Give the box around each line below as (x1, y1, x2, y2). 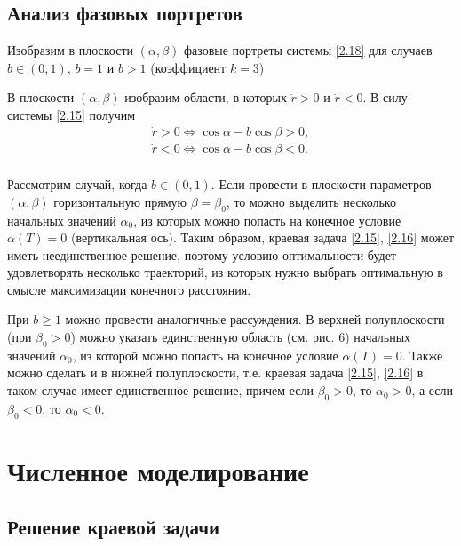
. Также (401, 345, 443, 364)
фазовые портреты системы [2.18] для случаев (183, 41, 433, 59)
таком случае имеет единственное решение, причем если (7, 381, 314, 400)
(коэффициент (150, 58, 227, 76)
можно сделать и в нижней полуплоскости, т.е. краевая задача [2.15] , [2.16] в (7, 363, 424, 382)
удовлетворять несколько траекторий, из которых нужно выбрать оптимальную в (7, 263, 443, 281)
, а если (411, 381, 454, 400)
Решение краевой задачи (7, 513, 220, 541)
